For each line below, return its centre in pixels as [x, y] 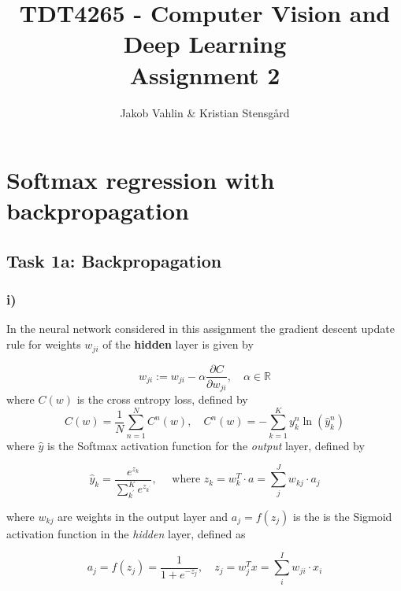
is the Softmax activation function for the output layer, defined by [206, 445]
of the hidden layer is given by [178, 344]
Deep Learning [205, 44]
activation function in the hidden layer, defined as [126, 533]
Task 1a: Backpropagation [114, 260]
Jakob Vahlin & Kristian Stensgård [205, 112]
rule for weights [44, 344]
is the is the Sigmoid [343, 516]
